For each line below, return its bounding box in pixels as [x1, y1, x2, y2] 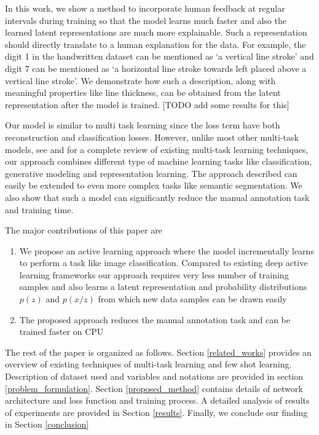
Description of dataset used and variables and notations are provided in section [5, 370, 303, 383]
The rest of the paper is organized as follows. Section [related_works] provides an [5, 345, 312, 358]
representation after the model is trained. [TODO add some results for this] [5, 98, 289, 111]
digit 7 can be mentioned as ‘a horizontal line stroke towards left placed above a [5, 61, 307, 74]
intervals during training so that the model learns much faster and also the [5, 14, 286, 26]
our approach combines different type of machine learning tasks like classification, [5, 155, 312, 168]
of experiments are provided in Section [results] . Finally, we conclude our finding [5, 406, 308, 418]
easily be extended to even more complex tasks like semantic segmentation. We [5, 179, 302, 192]
